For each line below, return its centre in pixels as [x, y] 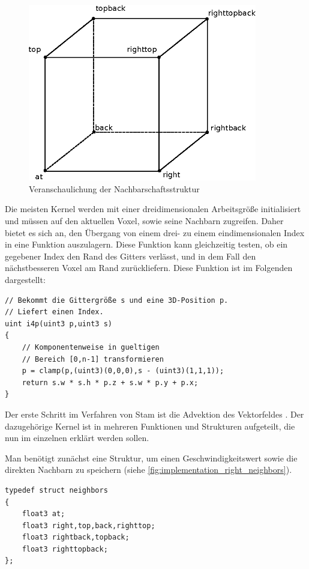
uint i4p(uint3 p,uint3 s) [58, 324]
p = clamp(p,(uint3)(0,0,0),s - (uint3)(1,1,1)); [123, 371]
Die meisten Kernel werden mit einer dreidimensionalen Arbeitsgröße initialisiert [153, 209]
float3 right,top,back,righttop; [88, 525]
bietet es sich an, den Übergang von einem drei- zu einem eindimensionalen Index [155, 232]
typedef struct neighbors [56, 490]
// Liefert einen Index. [54, 312]
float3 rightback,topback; [76, 537]
